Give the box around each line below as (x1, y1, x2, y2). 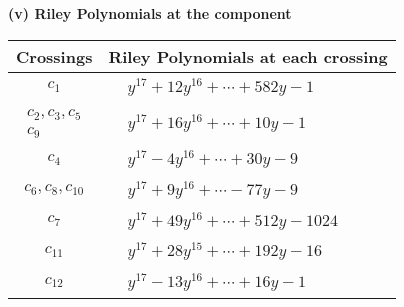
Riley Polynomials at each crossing (108, 44, 388, 68)
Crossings (16, 44, 93, 68)
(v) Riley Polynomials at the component (8, 3, 292, 23)
